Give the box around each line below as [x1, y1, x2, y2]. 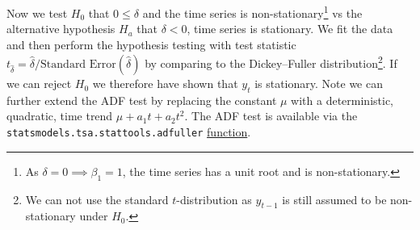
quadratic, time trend [6, 107, 113, 124]
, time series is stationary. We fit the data [187, 20, 393, 37]
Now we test [6, 4, 68, 21]
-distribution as [176, 190, 252, 207]
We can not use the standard [25, 190, 169, 207]
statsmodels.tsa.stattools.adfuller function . [6, 123, 251, 140]
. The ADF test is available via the [184, 107, 358, 124]
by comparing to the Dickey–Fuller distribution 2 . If [145, 52, 397, 72]
